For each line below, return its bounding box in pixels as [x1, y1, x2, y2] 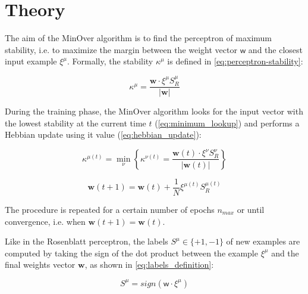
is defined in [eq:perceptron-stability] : [167, 55, 303, 67]
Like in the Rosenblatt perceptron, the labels [5, 235, 168, 247]
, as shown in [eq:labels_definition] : [84, 258, 214, 271]
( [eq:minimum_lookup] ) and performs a [155, 116, 300, 129]
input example [5, 55, 57, 67]
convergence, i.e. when [5, 215, 86, 227]
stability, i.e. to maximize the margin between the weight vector [5, 43, 237, 55]
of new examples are [226, 235, 300, 247]
